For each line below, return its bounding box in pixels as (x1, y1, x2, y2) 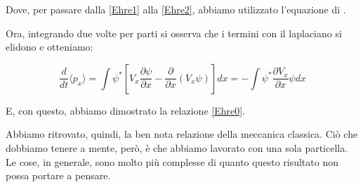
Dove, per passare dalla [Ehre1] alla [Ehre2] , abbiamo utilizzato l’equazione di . (6, 2, 346, 16)
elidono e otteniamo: (6, 39, 93, 54)
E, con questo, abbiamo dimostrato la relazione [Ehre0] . (6, 103, 245, 117)
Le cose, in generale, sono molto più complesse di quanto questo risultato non (6, 154, 338, 169)
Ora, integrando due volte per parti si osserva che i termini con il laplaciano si (6, 25, 342, 40)
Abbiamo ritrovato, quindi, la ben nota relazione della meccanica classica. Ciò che (6, 127, 358, 141)
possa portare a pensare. (6, 168, 111, 183)
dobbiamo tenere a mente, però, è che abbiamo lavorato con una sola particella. (6, 140, 348, 155)
